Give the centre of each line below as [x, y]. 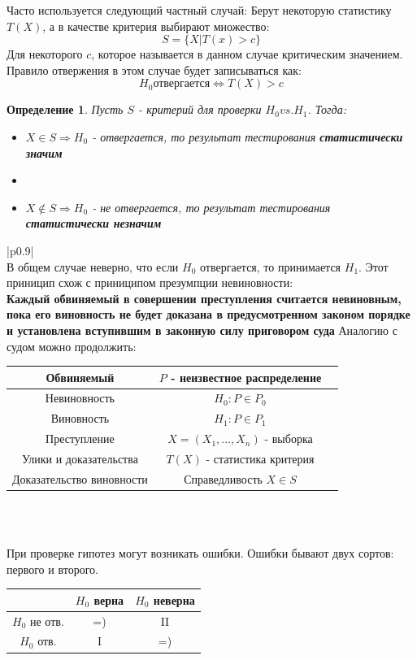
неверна [174, 599]
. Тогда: [327, 109]
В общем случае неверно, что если [93, 266]
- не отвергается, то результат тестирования [211, 207]
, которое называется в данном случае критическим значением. [247, 54]
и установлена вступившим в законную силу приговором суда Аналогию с [202, 330]
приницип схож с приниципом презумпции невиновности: [150, 282]
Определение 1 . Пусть [65, 109]
